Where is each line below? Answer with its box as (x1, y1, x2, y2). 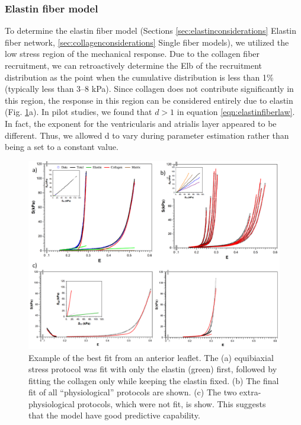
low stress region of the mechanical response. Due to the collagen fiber (5, 47, 260, 60)
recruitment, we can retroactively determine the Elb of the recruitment (5, 59, 262, 71)
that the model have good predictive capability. (28, 409, 200, 421)
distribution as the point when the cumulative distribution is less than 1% (5, 71, 274, 83)
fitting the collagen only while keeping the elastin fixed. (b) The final (28, 374, 279, 386)
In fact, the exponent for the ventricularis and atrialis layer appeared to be (5, 117, 277, 129)
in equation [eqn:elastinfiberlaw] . (177, 106, 295, 118)
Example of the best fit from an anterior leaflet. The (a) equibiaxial (28, 351, 274, 363)
